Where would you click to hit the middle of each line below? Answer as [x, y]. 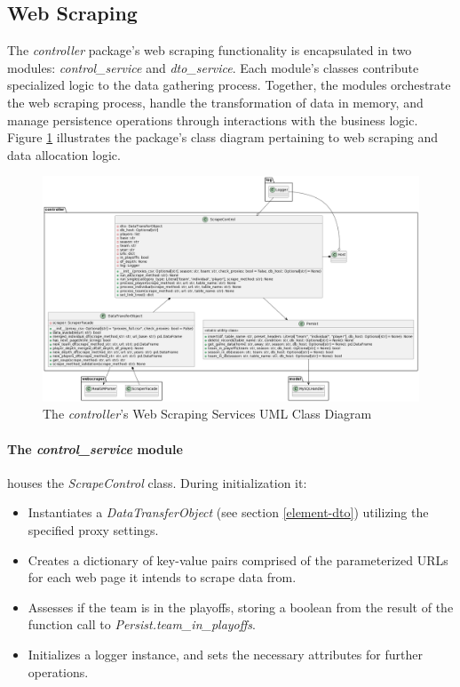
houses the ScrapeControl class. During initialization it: [157, 482]
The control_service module [95, 448]
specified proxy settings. [93, 529]
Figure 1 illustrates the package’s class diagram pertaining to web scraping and [223, 137]
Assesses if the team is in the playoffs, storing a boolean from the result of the [241, 607]
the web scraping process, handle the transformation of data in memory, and [215, 102]
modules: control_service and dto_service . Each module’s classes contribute [213, 67]
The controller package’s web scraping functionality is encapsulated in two [210, 50]
